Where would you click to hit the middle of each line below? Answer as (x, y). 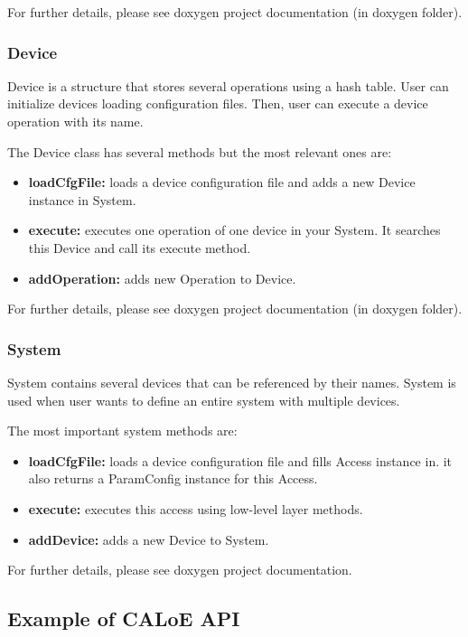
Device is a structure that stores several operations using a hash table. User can (228, 85)
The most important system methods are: (122, 431)
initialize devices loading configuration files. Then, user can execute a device (218, 103)
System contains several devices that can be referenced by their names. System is (232, 382)
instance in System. (82, 199)
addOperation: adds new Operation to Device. (162, 278)
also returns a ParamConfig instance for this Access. (173, 478)
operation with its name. (75, 121)
